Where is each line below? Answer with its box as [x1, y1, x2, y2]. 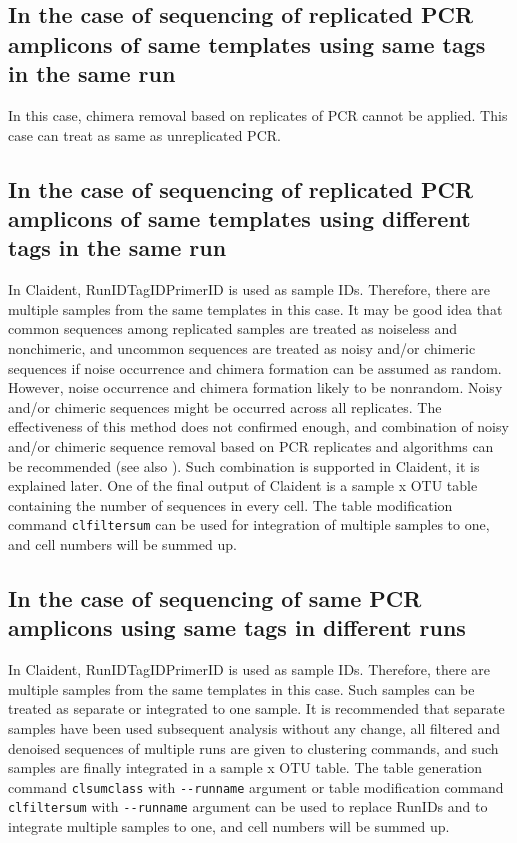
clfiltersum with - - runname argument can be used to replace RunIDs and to [8, 796, 488, 817]
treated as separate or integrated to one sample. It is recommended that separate [8, 698, 505, 719]
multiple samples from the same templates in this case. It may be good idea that [8, 298, 503, 319]
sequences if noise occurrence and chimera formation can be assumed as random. [8, 357, 502, 378]
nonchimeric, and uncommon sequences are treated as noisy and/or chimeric [8, 337, 476, 358]
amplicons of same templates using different [8, 202, 471, 233]
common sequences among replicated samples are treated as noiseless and [8, 318, 458, 339]
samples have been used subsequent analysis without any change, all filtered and [8, 717, 501, 738]
